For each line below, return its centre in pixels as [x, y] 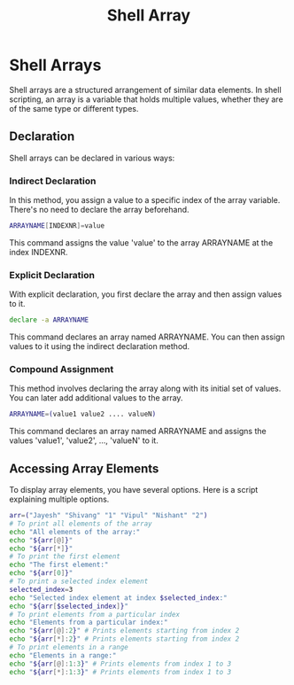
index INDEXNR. [39, 252]
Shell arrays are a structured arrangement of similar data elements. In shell [145, 90]
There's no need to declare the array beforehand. [99, 210]
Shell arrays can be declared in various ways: [92, 158]
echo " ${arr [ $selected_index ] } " [69, 606]
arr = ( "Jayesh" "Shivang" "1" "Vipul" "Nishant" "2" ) [108, 516]
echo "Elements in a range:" [63, 655]
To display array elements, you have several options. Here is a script [134, 490]
